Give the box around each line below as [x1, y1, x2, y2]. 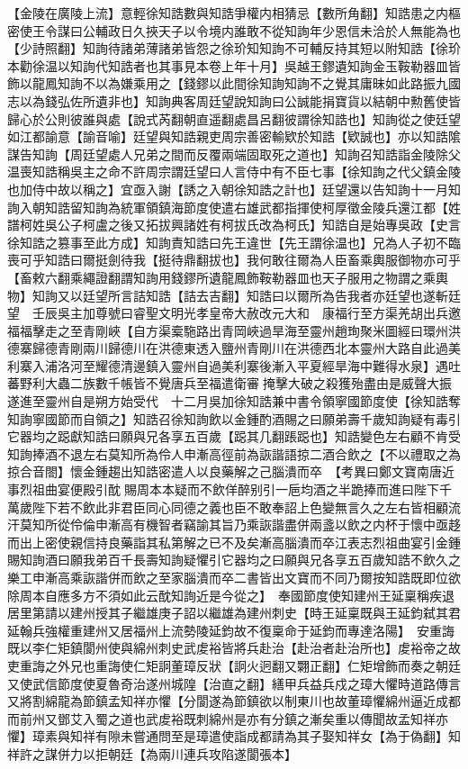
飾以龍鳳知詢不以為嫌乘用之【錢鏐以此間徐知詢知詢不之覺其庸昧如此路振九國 [7, 74, 461, 93]
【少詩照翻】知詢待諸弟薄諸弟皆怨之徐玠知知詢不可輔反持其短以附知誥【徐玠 [7, 39, 461, 58]
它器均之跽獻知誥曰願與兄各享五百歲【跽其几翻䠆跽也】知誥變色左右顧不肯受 [7, 427, 461, 446]
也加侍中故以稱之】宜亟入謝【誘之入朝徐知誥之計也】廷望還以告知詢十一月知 [7, 179, 461, 198]
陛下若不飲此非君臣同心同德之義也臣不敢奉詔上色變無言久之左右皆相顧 [31, 497, 448, 516]
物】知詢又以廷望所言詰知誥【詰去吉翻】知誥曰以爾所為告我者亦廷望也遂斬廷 [7, 285, 461, 304]
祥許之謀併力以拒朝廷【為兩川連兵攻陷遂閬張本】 [7, 744, 297, 763]
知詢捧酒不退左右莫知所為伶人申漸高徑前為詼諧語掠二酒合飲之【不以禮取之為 [7, 444, 461, 463]
